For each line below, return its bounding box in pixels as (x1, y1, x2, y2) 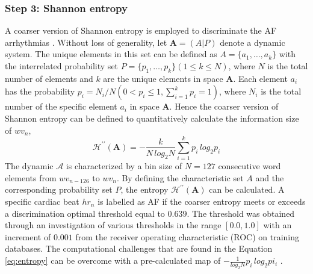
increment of (5, 230, 51, 243)
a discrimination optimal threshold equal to (5, 207, 165, 219)
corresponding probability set (5, 183, 113, 196)
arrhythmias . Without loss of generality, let (5, 36, 167, 48)
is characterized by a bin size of (66, 160, 182, 172)
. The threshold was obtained (187, 207, 295, 219)
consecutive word (218, 160, 281, 172)
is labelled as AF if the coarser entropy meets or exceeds (98, 195, 306, 208)
